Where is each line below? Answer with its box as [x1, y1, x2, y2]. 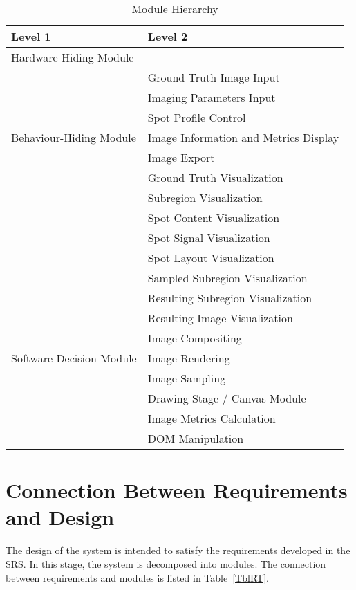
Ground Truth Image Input [147, 69, 280, 85]
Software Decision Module [11, 350, 137, 366]
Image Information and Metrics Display [147, 129, 339, 145]
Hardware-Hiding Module [11, 49, 134, 65]
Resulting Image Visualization [147, 310, 293, 326]
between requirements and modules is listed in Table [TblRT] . [6, 570, 269, 584]
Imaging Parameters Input [147, 89, 276, 105]
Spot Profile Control [147, 109, 246, 125]
